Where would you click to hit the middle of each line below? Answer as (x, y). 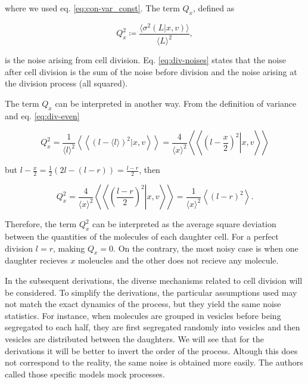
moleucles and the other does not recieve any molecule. (178, 260)
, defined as (214, 8)
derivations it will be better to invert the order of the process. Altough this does (151, 350)
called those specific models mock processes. (85, 374)
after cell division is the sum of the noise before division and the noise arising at (151, 71)
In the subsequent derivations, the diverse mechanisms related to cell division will (154, 281)
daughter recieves (36, 260)
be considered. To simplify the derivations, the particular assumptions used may (151, 292)
